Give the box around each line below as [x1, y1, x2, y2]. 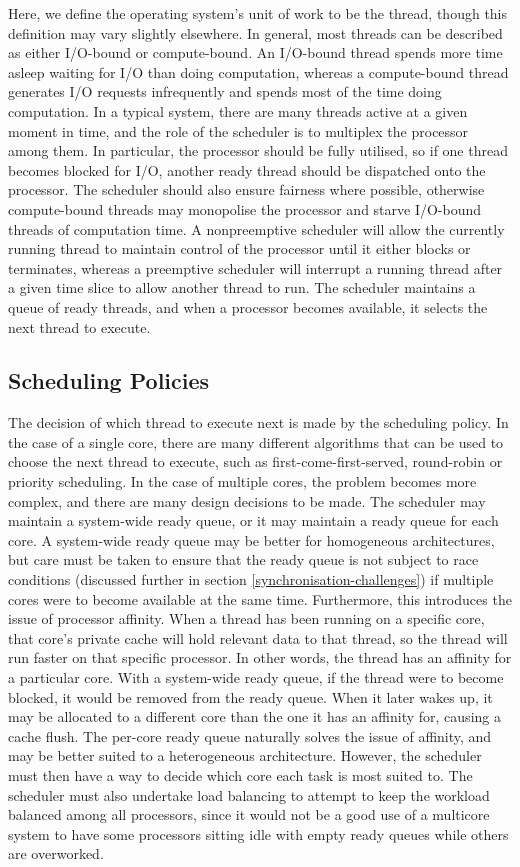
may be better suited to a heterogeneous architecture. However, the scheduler [8, 745, 482, 766]
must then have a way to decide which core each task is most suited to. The [8, 764, 473, 785]
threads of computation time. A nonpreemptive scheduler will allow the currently [8, 218, 505, 239]
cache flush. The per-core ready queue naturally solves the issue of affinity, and [8, 725, 492, 746]
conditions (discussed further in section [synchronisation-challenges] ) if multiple [8, 569, 494, 590]
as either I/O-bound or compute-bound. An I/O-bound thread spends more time [8, 42, 503, 63]
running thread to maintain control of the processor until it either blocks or [8, 238, 471, 259]
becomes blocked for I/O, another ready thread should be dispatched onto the [8, 159, 486, 180]
